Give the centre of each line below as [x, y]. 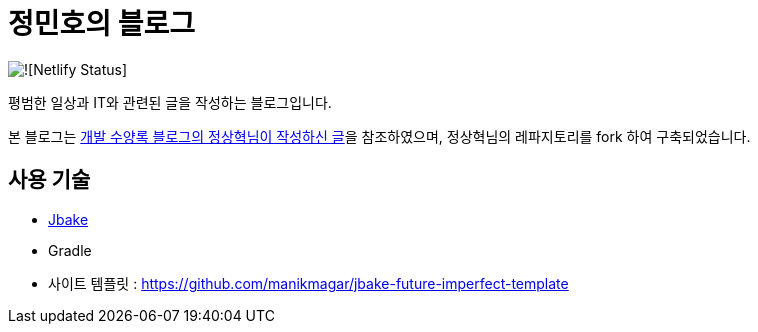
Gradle [70, 250]
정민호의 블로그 [101, 24]
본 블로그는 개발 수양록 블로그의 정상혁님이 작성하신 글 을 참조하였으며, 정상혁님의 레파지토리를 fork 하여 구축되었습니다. [379, 136]
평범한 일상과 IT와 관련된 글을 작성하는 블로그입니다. [170, 102]
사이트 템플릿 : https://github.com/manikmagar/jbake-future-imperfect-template [308, 283]
